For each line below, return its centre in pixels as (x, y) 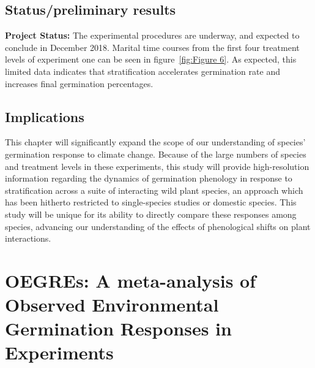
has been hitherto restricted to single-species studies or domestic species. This (151, 202)
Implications (45, 116)
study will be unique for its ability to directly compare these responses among (151, 214)
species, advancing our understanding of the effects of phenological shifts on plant (158, 226)
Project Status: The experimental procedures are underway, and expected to (152, 35)
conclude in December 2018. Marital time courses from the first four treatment (152, 47)
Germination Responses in (118, 328)
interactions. (28, 238)
